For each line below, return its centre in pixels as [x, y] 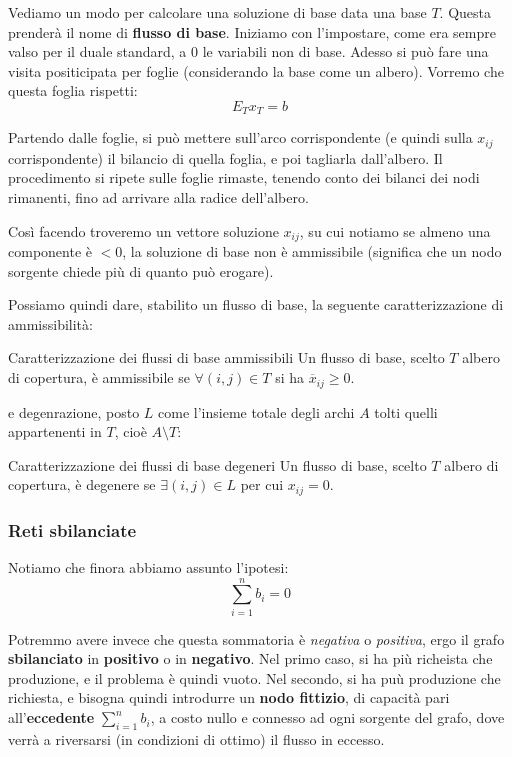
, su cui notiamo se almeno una [395, 230]
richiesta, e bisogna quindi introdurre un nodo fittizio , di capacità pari [229, 697]
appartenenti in [55, 431]
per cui [262, 484]
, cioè [130, 431]
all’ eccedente [51, 717]
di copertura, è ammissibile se [99, 377]
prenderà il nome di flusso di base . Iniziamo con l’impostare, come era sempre [252, 31]
